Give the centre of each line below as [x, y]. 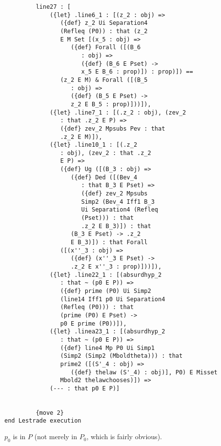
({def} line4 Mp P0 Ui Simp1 [107, 348]
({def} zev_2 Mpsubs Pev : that [113, 128]
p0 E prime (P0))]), [93, 323]
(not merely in [56, 436]
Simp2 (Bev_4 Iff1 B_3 [118, 202]
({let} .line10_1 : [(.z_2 [94, 145]
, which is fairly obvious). [124, 436]
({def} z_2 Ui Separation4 [104, 23]
